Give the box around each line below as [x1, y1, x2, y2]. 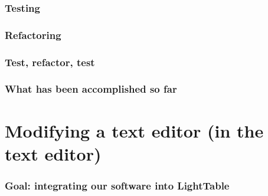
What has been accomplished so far [5, 81, 177, 96]
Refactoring [5, 27, 61, 42]
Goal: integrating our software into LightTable [5, 178, 230, 192]
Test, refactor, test [5, 54, 95, 69]
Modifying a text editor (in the [5, 118, 264, 142]
